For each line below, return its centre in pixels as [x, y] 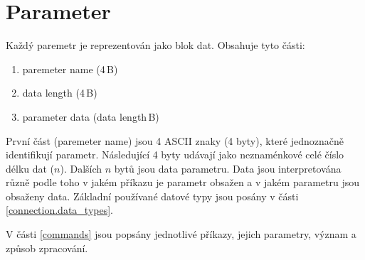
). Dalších [81, 168]
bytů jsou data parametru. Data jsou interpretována [228, 168]
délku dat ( [30, 168]
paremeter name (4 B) [70, 69]
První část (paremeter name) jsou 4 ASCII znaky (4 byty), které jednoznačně [175, 140]
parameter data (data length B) [91, 116]
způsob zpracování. [47, 248]
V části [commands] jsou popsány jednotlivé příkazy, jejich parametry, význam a [181, 234]
